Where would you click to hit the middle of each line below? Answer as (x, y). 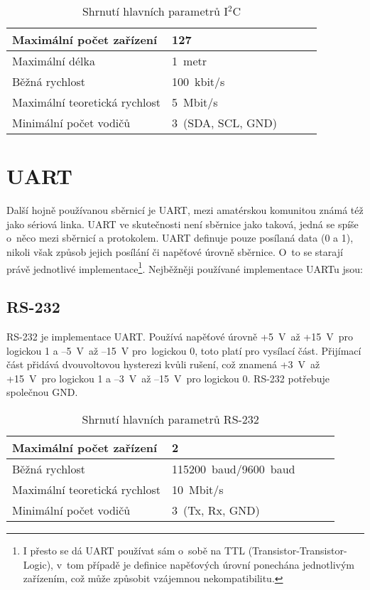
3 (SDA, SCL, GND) (224, 123)
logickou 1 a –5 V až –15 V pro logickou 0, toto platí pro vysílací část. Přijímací (184, 350)
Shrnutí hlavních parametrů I (155, 11)
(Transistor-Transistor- (298, 550)
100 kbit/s (198, 81)
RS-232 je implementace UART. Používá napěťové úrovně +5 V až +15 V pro (180, 336)
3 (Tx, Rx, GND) (216, 510)
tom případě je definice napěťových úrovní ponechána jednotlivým (211, 564)
